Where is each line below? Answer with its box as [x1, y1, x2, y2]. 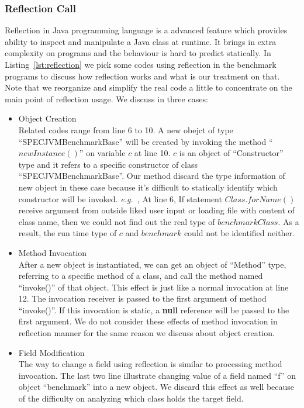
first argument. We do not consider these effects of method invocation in [18, 315, 278, 327]
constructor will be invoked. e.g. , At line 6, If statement [18, 192, 222, 205]
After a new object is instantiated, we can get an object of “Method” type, [18, 258, 286, 270]
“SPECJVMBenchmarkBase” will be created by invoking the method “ [18, 135, 273, 147]
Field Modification [18, 346, 85, 358]
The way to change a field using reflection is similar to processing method [18, 358, 282, 370]
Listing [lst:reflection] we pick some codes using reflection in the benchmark [5, 58, 277, 70]
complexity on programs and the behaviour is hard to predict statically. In [5, 47, 271, 59]
